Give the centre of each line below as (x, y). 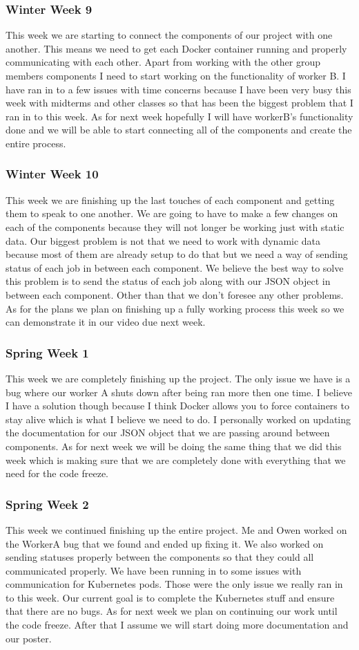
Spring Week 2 (47, 504)
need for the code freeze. (57, 473)
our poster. (29, 638)
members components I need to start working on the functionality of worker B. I (176, 75)
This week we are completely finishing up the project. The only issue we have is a (178, 378)
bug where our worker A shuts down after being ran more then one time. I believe (179, 392)
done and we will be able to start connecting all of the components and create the (179, 130)
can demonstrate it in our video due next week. (106, 322)
